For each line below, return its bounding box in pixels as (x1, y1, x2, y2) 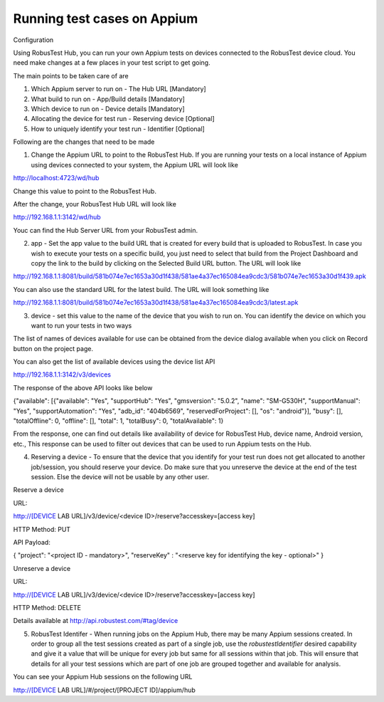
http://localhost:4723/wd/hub (13, 174, 100, 182)
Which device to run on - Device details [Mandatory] (31, 104, 185, 113)
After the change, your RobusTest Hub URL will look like (13, 200, 177, 209)
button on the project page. (13, 344, 94, 352)
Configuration (13, 36, 54, 44)
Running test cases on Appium (13, 11, 198, 26)
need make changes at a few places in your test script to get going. (13, 58, 210, 67)
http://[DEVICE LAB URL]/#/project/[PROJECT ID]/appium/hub (13, 686, 196, 694)
